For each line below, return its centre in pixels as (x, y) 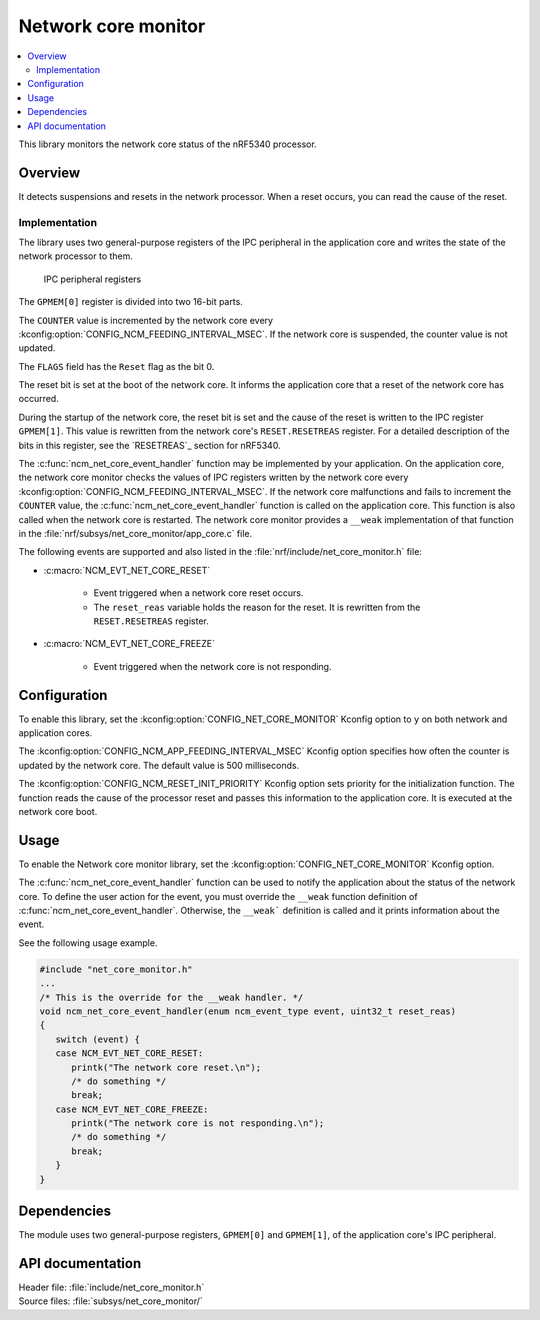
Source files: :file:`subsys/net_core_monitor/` (111, 1301)
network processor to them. (76, 256)
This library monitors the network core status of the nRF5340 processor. (167, 144)
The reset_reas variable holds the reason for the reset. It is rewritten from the (257, 607)
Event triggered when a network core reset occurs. (198, 593)
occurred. (38, 399)
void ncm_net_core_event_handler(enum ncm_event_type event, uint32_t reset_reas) (248, 1011)
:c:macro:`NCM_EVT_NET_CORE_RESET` (127, 570)
